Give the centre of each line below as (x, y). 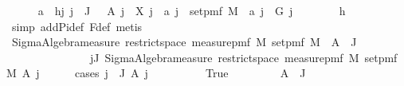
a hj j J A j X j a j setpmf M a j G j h (192, 10)
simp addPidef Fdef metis (77, 26)
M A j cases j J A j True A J (156, 73)
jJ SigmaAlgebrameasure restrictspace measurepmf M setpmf (243, 57)
